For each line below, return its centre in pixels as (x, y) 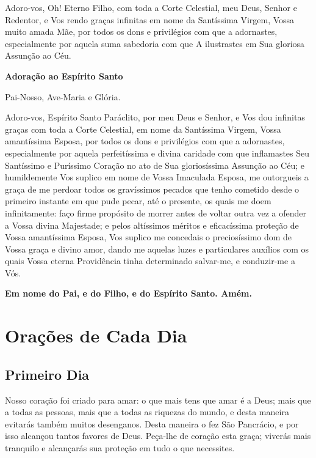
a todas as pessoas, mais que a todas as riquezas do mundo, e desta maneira (147, 412)
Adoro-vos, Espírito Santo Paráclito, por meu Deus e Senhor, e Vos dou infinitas (155, 117)
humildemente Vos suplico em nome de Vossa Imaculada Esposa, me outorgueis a (157, 177)
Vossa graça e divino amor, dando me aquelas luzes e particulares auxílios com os (157, 249)
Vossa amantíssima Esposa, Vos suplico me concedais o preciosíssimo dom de (149, 237)
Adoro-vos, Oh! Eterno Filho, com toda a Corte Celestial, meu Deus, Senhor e (151, 7)
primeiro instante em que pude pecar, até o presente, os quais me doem (138, 201)
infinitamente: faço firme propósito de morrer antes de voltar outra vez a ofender (156, 212)
